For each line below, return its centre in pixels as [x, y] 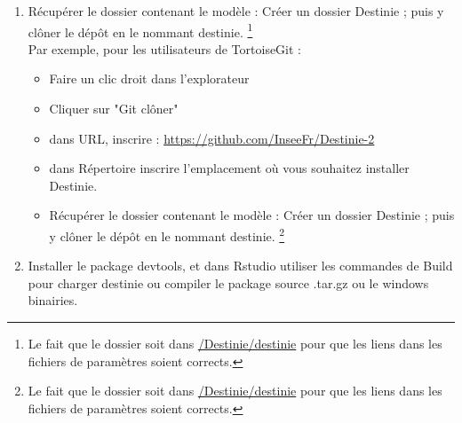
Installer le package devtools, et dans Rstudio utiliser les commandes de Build [240, 266]
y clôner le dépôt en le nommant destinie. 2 [167, 235]
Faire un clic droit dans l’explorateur [149, 78]
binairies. [53, 300]
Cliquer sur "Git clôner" [114, 109]
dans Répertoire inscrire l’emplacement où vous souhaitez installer [229, 168]
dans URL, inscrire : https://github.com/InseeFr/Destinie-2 [212, 138]
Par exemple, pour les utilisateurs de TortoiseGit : [164, 48]
